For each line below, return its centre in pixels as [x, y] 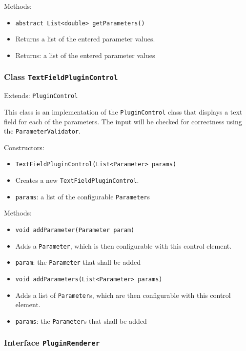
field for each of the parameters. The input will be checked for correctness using [123, 121]
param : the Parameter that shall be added [78, 262]
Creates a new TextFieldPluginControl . [77, 180]
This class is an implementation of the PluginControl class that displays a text [123, 111]
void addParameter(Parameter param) [75, 230]
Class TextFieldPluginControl [61, 77]
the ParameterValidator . [42, 131]
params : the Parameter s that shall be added [81, 321]
